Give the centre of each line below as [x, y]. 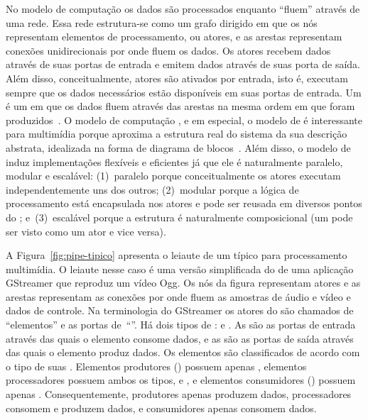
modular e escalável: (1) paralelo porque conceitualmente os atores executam [173, 176]
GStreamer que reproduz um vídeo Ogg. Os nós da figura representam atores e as [183, 283]
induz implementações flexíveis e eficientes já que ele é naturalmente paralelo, [174, 161]
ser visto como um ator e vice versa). [86, 231]
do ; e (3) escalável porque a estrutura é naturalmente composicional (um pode [179, 217]
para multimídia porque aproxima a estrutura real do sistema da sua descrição [177, 134]
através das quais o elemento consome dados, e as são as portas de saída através [180, 338]
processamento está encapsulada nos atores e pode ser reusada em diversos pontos [184, 203]
